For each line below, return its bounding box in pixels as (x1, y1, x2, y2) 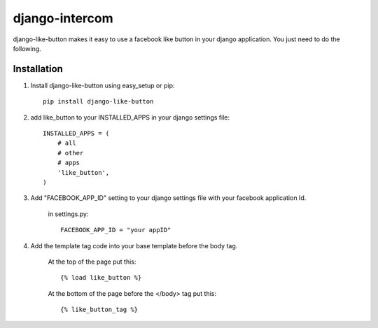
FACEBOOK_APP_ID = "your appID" (60, 226, 171, 234)
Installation (13, 63, 63, 75)
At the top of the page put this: (48, 257, 136, 266)
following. (13, 44, 41, 52)
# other (57, 149, 84, 157)
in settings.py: (48, 210, 89, 218)
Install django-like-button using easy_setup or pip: (30, 81, 175, 90)
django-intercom (13, 10, 113, 26)
